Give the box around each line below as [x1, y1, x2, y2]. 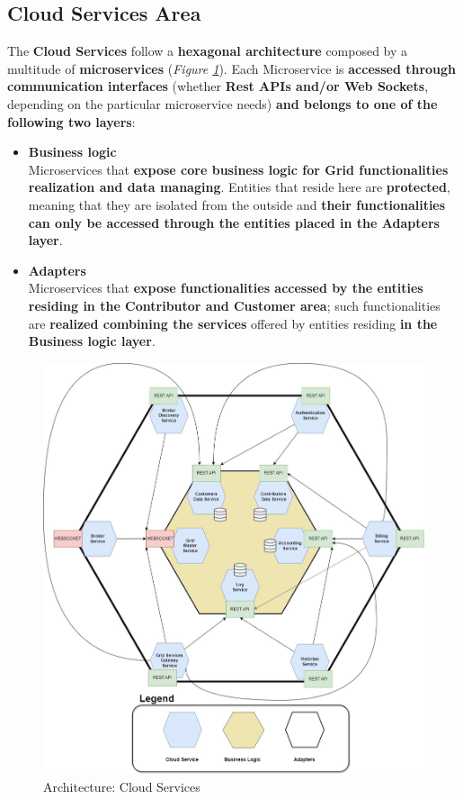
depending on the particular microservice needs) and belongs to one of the [7, 94, 438, 113]
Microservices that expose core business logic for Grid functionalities [28, 159, 449, 178]
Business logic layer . [28, 331, 156, 350]
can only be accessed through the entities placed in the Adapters [28, 213, 440, 232]
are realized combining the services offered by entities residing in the [28, 313, 438, 332]
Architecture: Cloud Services [43, 776, 200, 795]
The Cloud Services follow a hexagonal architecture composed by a [7, 41, 408, 60]
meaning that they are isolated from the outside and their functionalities [28, 195, 446, 213]
